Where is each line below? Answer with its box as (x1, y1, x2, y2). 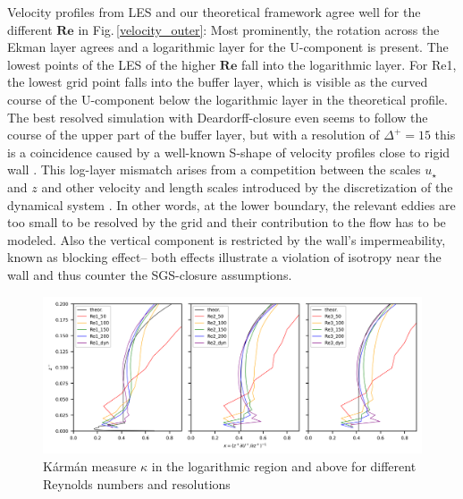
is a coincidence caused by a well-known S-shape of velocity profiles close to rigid (7, 142, 450, 161)
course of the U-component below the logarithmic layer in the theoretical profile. (7, 89, 448, 108)
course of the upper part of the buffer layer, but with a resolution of (7, 125, 380, 144)
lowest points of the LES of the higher (7, 55, 216, 73)
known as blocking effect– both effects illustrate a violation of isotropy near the (7, 248, 442, 266)
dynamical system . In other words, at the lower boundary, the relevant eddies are (7, 195, 456, 214)
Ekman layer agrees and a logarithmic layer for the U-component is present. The (7, 38, 449, 56)
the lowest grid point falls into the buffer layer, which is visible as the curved (7, 72, 428, 91)
